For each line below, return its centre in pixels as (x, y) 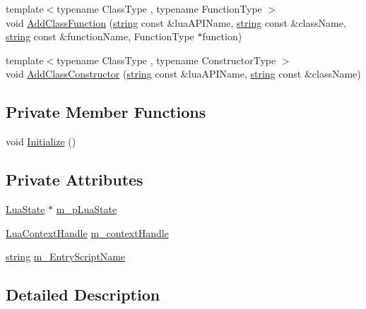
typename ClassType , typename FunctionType (159, 8)
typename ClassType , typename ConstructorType (166, 60)
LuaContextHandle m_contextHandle (87, 232)
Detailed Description (83, 295)
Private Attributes (75, 180)
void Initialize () (41, 141)
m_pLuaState (87, 208)
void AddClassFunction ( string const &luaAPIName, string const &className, (176, 22)
